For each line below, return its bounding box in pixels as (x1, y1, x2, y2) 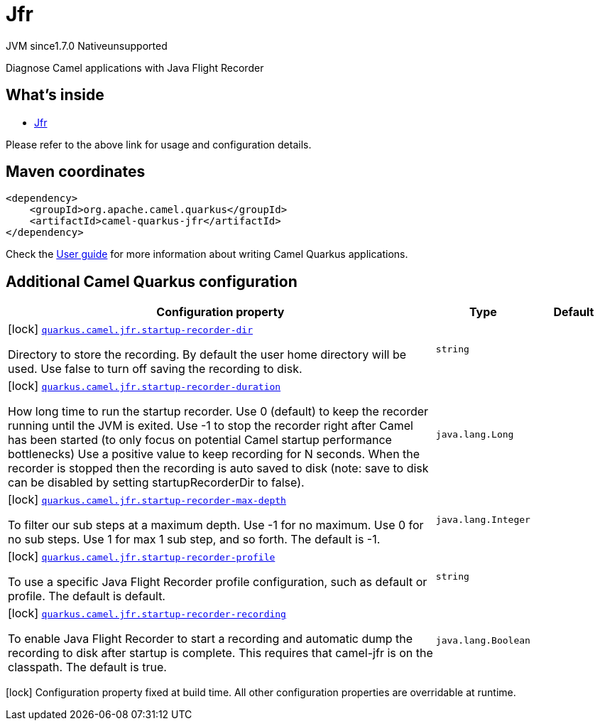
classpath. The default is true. (8, 660, 167, 675)
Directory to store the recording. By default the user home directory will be (8, 347, 407, 362)
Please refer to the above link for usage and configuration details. (6, 138, 312, 151)
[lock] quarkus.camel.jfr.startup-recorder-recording (8, 606, 286, 621)
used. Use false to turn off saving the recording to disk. (8, 362, 302, 376)
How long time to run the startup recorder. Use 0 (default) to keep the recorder (8, 404, 429, 419)
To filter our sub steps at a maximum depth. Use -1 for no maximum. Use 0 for (8, 518, 424, 533)
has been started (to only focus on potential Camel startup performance (8, 433, 392, 448)
